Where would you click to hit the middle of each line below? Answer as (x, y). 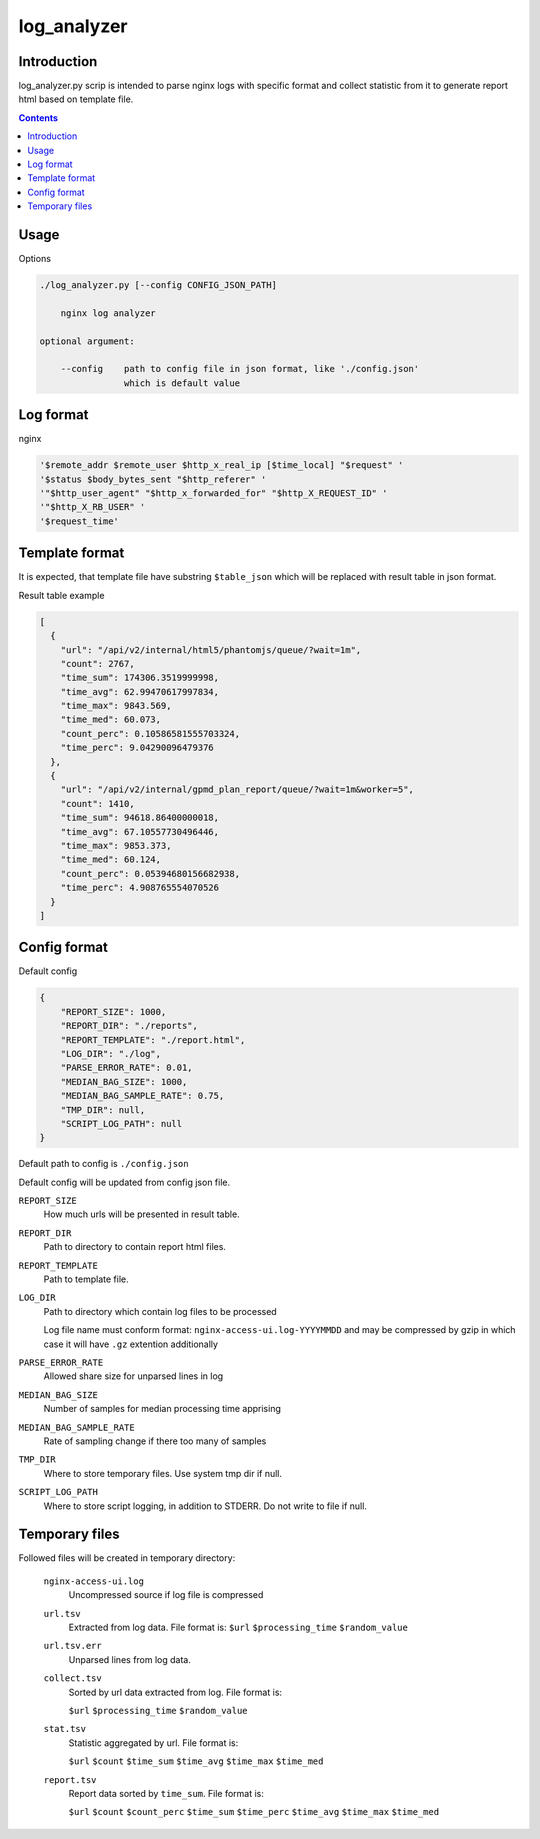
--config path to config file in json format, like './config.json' (240, 369)
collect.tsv (72, 1678)
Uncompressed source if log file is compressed (166, 1595)
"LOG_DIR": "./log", (111, 1053)
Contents (38, 117)
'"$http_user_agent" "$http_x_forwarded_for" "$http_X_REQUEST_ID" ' (213, 493)
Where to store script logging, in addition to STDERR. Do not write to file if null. (205, 1506)
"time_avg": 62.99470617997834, (140, 691)
